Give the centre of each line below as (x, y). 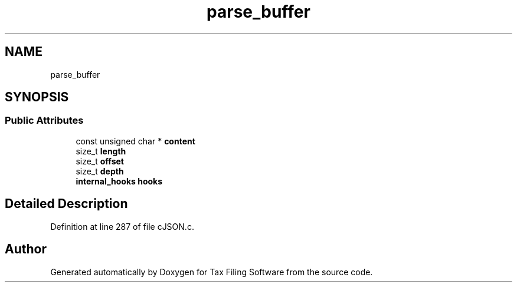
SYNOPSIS (37, 97)
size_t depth (100, 171)
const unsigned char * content (135, 141)
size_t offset (100, 161)
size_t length (101, 151)
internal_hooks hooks (119, 181)
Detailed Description (66, 204)
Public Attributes (44, 121)
